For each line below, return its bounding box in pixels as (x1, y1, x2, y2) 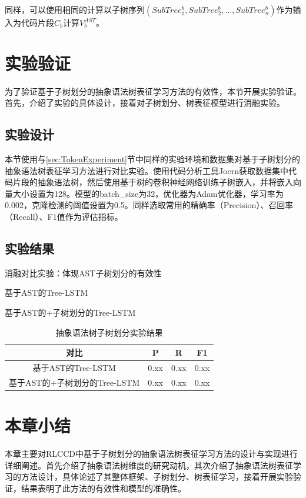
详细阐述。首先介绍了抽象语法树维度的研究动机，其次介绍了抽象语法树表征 (5, 459, 293, 471)
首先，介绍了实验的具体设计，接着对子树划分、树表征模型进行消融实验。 (5, 96, 285, 109)
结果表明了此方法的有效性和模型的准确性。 (21, 482, 186, 494)
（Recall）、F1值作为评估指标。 (5, 210, 123, 223)
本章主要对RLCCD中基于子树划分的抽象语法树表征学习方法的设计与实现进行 (5, 447, 298, 460)
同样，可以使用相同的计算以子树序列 (5, 4, 145, 15)
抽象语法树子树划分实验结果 (55, 326, 163, 338)
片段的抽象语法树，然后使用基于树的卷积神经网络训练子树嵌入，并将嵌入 (12, 176, 293, 188)
